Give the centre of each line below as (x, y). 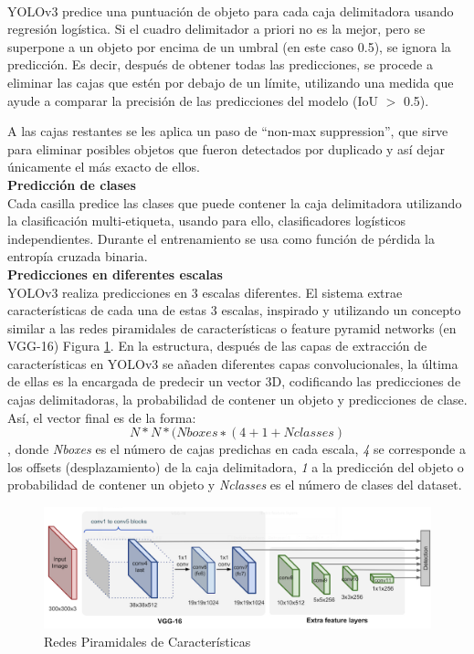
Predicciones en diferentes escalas (115, 274)
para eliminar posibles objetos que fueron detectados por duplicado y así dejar (226, 148)
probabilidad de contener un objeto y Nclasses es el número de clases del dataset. (235, 485)
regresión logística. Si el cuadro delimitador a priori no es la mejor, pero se (216, 29)
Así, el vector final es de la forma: (102, 417)
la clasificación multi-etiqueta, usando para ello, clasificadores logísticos (207, 221)
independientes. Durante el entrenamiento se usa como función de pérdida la (221, 238)
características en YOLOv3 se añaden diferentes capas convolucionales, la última (233, 363)
